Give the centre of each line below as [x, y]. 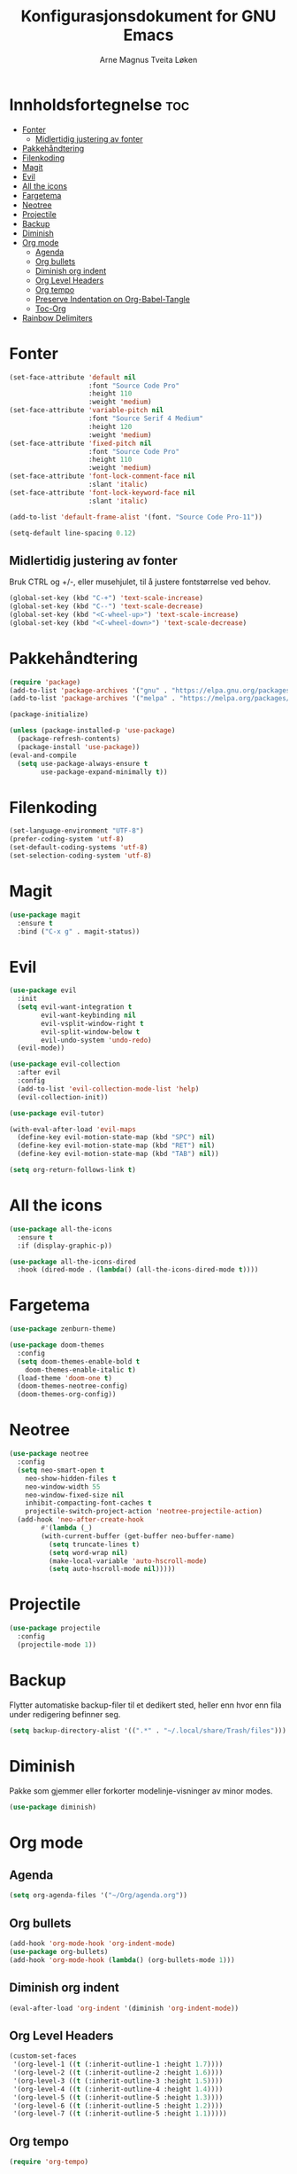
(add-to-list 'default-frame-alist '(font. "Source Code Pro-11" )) [136, 517]
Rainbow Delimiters [57, 317]
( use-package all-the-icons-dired [73, 1262]
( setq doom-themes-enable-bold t [79, 1361]
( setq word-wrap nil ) [88, 1552]
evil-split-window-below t [91, 1032]
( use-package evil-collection [65, 1064]
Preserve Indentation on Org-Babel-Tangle [112, 299]
